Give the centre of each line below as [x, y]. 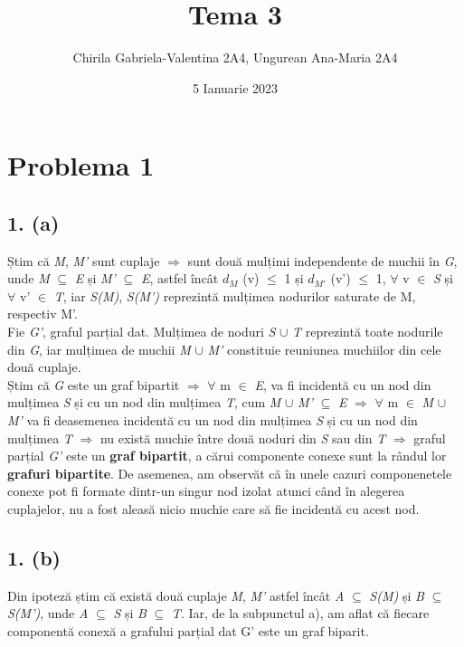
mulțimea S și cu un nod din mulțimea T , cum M [144, 402]
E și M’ [95, 278]
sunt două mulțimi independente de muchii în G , [322, 260]
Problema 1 [81, 165]
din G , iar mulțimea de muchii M [99, 349]
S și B [130, 613]
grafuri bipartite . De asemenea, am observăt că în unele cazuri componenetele [230, 473]
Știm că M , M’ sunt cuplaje [84, 260]
